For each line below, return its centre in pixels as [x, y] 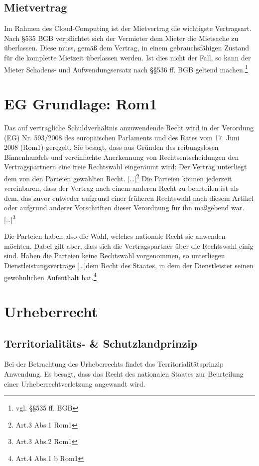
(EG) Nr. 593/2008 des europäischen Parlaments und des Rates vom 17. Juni [122, 137]
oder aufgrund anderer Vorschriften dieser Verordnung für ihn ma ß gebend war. [124, 208]
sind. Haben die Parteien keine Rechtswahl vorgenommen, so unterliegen [115, 255]
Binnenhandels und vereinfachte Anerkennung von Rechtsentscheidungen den [122, 157]
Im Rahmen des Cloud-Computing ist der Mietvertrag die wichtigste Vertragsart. [128, 28]
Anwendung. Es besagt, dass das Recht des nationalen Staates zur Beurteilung [124, 374]
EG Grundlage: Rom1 [81, 104]
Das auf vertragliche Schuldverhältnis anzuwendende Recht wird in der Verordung [129, 127]
